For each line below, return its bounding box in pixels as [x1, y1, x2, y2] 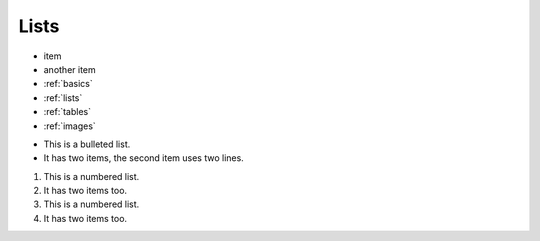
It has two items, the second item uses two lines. [43, 152, 244, 164]
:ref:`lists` [43, 91, 83, 104]
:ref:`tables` [43, 106, 92, 118]
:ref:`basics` [43, 78, 94, 90]
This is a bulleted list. [43, 138, 131, 150]
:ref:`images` [43, 120, 97, 132]
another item [43, 63, 97, 75]
